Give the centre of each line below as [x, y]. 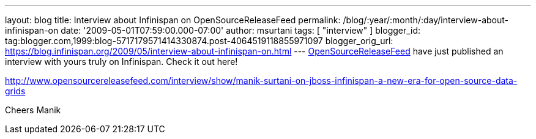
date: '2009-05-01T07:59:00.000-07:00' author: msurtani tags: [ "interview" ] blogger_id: [241, 30]
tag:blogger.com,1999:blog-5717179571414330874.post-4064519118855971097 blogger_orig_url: [199, 41]
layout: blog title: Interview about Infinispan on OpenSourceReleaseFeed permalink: [173, 20]
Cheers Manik [33, 110]
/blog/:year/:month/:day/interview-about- [426, 20]
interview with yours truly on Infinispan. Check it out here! [121, 62]
